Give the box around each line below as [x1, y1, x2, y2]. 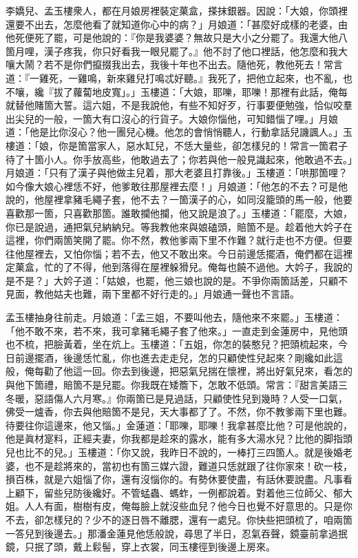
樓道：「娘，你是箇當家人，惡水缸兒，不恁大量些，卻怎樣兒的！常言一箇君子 [6, 138, 348, 152]
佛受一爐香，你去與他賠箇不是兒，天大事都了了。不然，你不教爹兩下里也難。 [6, 404, 352, 419]
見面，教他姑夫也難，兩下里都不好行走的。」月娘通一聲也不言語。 [6, 287, 299, 301]
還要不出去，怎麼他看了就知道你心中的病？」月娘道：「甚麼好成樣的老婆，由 [6, 17, 348, 31]
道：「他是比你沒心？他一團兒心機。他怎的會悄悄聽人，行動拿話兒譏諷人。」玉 [6, 125, 352, 139]
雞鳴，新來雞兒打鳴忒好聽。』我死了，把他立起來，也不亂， [77, 70, 343, 85]
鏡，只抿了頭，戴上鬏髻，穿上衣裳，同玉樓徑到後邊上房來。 [6, 539, 275, 554]
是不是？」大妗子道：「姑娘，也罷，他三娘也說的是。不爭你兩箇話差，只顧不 [6, 273, 348, 287]
